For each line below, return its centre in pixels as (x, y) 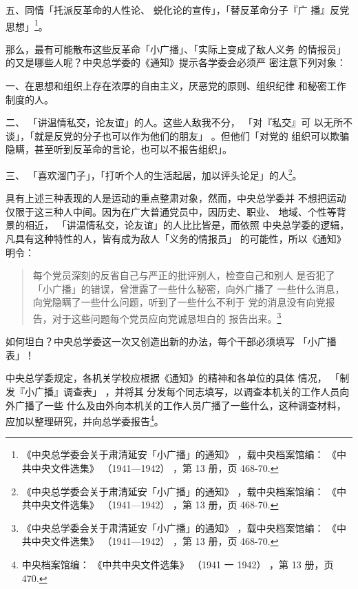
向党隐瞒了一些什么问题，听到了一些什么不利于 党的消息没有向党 (179, 302)
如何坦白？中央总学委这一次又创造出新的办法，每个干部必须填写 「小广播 (171, 341)
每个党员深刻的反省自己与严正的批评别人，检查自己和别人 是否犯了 (184, 275)
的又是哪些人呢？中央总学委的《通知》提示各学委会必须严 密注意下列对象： (176, 62)
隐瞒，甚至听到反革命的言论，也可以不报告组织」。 (119, 149)
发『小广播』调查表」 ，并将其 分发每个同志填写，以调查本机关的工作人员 (173, 392)
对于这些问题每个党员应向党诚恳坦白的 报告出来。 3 (167, 317)
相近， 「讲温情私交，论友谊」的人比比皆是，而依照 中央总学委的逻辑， (187, 225)
